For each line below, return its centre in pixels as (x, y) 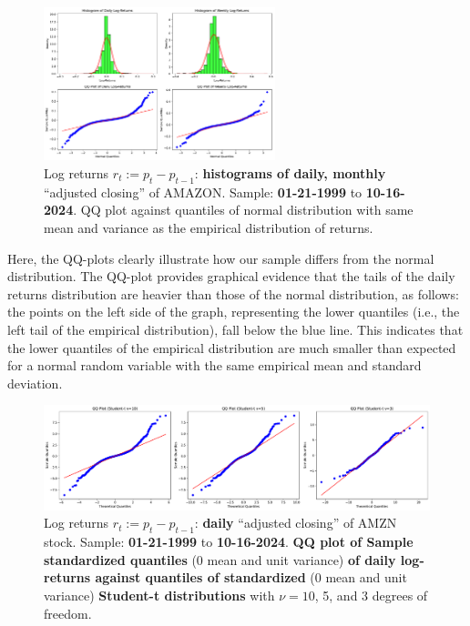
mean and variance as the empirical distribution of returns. (209, 227)
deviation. (35, 383)
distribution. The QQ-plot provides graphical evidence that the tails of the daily (231, 276)
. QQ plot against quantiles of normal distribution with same (243, 210)
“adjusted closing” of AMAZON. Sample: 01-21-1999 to (203, 192)
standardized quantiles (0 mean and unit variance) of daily (220, 559)
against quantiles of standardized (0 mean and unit (251, 577)
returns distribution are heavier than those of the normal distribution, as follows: (233, 293)
